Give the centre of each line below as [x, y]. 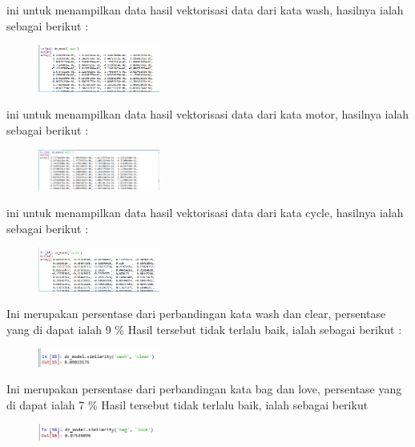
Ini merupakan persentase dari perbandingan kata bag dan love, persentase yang [204, 389]
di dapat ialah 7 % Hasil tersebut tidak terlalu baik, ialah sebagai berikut [187, 404]
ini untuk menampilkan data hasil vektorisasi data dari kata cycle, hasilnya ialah [205, 212]
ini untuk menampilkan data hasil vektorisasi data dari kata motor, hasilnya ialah [208, 114]
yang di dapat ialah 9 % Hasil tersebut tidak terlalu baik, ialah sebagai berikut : [204, 329]
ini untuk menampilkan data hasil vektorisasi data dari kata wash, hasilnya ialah [205, 10]
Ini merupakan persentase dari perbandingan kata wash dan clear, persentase [196, 314]
